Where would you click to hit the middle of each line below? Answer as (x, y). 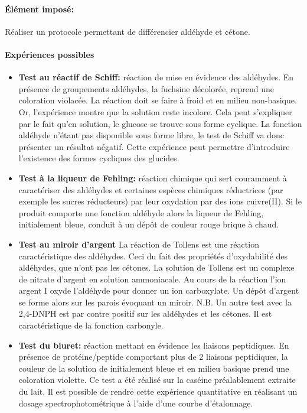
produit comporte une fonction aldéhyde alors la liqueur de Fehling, (141, 212)
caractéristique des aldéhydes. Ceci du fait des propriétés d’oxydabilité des (153, 256)
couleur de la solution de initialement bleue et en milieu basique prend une (154, 368)
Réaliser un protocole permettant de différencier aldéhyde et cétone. (128, 31)
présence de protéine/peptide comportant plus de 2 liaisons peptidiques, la (153, 357)
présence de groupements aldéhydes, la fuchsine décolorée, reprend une (146, 88)
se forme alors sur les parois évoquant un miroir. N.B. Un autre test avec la (155, 302)
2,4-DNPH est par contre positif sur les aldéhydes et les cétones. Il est (145, 313)
